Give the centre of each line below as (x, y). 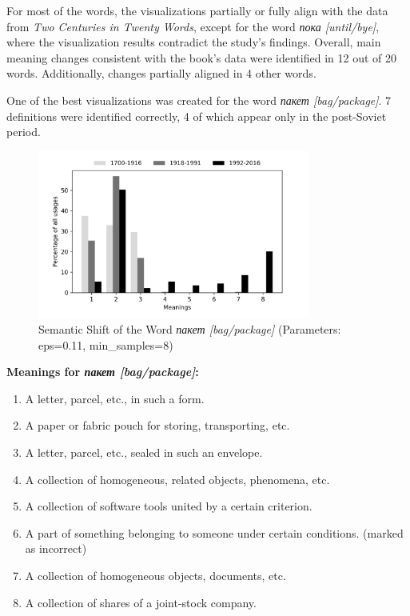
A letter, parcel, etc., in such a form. (115, 398)
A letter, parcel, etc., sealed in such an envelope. (144, 452)
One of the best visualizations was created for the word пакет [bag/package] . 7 (199, 100)
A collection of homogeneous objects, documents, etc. (155, 575)
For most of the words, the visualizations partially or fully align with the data (197, 10)
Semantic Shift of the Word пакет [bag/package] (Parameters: (190, 329)
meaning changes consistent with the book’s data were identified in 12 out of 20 (201, 57)
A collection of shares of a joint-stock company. (141, 602)
